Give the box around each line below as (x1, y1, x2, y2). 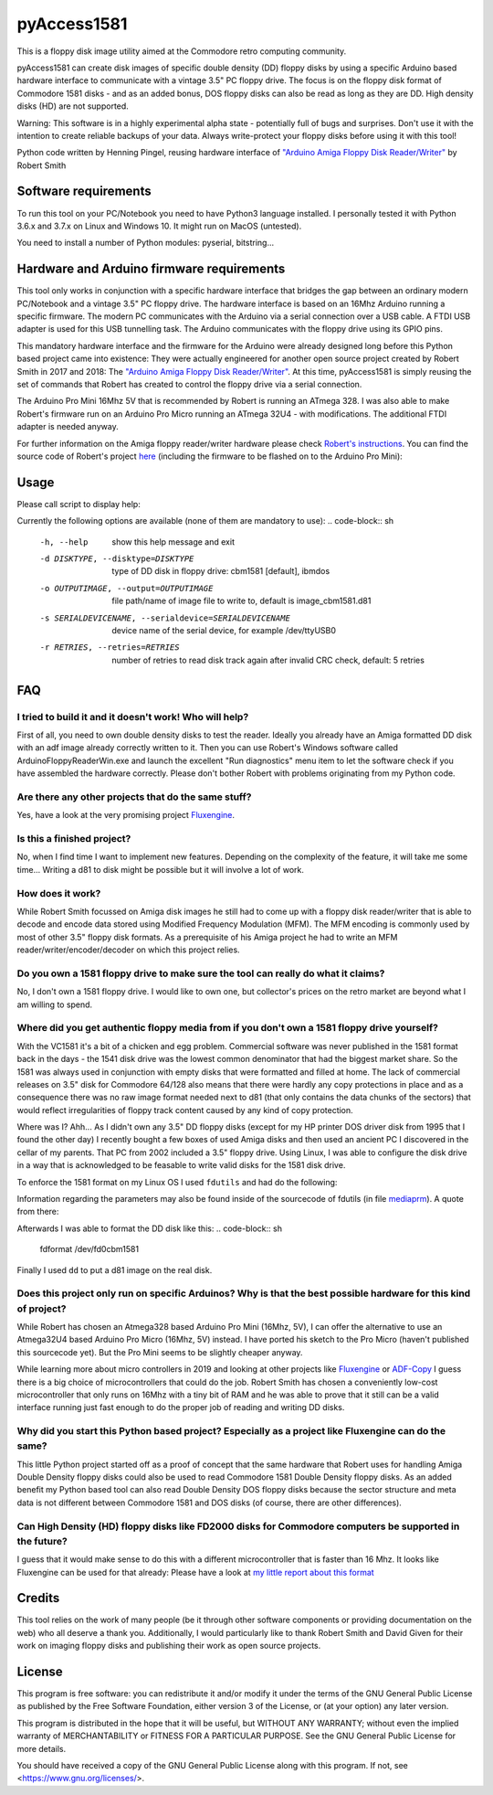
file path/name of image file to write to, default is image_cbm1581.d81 (111, 595, 372, 607)
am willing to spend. (16, 999, 93, 1010)
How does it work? (16, 887, 101, 899)
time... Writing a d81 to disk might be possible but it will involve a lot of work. (16, 864, 305, 875)
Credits (16, 1590, 60, 1606)
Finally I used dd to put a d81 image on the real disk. (16, 1264, 213, 1275)
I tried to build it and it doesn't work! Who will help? (16, 710, 249, 723)
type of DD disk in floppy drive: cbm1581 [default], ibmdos (111, 566, 330, 577)
